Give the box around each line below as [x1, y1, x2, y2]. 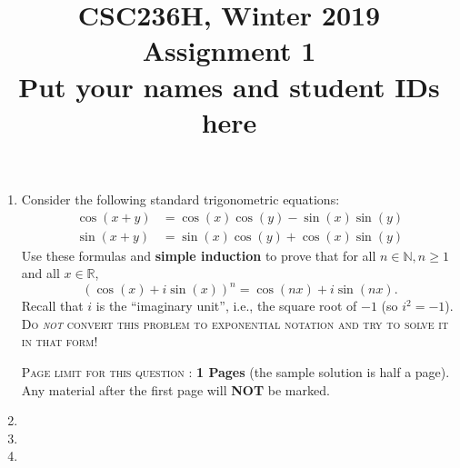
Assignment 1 [142, 32, 316, 69]
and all [21, 264, 60, 283]
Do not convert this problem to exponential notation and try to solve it [21, 314, 449, 333]
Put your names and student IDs [18, 67, 440, 105]
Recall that [21, 296, 84, 315]
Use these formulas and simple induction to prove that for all [21, 245, 376, 264]
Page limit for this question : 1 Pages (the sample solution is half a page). [21, 363, 450, 382]
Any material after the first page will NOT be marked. [21, 380, 330, 399]
